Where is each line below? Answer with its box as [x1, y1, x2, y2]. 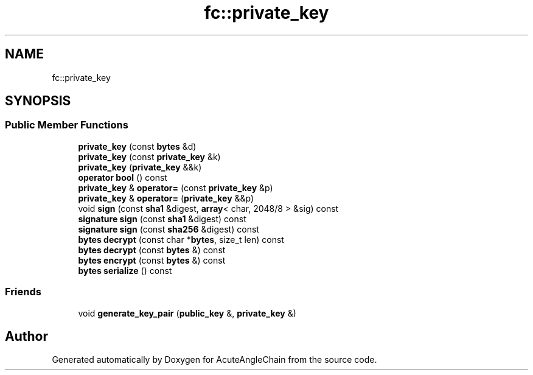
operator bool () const [78, 172, 167, 183]
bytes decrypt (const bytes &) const [78, 244, 226, 255]
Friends [5, 286, 41, 298]
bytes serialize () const [78, 265, 172, 276]
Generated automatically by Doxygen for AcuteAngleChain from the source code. [52, 354, 377, 365]
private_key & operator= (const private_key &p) [78, 182, 273, 193]
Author [5, 328, 48, 344]
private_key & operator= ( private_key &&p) [78, 192, 254, 203]
